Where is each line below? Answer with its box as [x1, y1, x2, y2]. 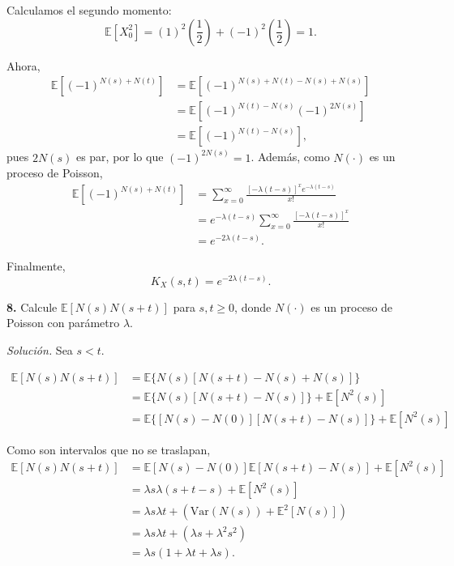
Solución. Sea [6, 341, 73, 358]
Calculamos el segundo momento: [6, 2, 172, 18]
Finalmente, [6, 257, 66, 274]
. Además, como [251, 148, 330, 165]
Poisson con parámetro [6, 314, 120, 331]
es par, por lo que [75, 148, 164, 165]
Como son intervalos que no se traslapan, [6, 440, 211, 457]
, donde [234, 298, 272, 315]
